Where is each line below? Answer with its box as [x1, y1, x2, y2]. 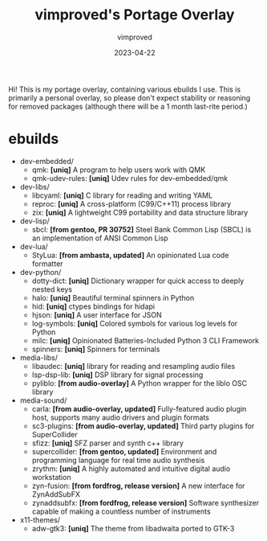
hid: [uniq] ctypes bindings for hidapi [31, 301, 155, 311]
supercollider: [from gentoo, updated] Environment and [31, 446, 217, 456]
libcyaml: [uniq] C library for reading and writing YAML [31, 191, 213, 200]
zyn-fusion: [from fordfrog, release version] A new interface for [31, 481, 245, 490]
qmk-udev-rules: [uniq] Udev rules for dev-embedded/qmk [31, 173, 229, 182]
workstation [31, 472, 71, 482]
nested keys [31, 284, 73, 294]
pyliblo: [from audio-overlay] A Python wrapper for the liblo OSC [31, 378, 247, 387]
